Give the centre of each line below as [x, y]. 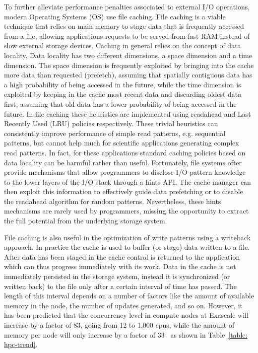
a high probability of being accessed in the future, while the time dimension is [123, 84]
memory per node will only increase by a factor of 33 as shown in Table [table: [126, 334]
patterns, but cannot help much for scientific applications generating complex [122, 143]
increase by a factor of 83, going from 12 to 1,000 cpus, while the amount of [119, 325]
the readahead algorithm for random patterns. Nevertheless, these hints [113, 201]
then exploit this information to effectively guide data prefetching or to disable [124, 191]
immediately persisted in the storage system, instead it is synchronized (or [117, 276]
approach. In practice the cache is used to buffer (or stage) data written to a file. [127, 247]
